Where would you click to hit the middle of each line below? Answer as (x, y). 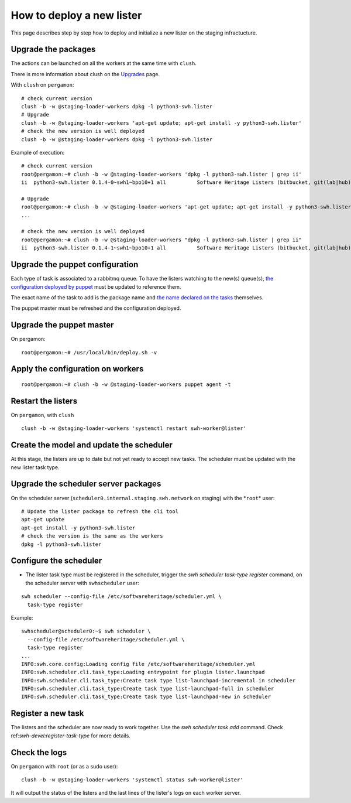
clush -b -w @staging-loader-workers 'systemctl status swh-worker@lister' (132, 780)
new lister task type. (35, 467)
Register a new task (47, 714)
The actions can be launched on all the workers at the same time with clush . (104, 63)
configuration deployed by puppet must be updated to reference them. (96, 286)
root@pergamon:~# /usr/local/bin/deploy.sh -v (89, 352)
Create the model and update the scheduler (92, 445)
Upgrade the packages (53, 49)
